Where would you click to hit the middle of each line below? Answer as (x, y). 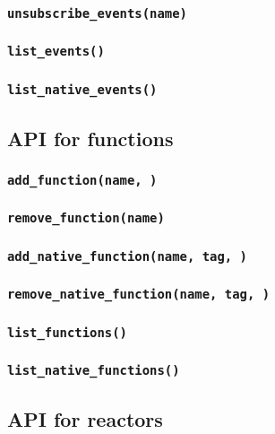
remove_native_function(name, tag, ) (139, 295)
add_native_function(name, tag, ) (127, 256)
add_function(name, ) (82, 180)
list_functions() (67, 332)
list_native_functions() (94, 370)
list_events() (56, 52)
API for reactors (85, 418)
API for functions (90, 138)
